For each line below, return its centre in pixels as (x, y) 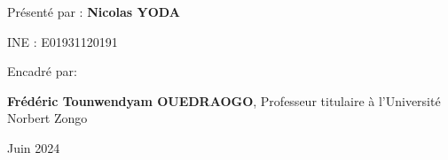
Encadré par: (42, 71)
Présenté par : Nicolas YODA (94, 11)
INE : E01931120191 (63, 41)
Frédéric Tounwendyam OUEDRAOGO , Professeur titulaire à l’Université (224, 100)
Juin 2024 (34, 147)
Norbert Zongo (47, 118)
